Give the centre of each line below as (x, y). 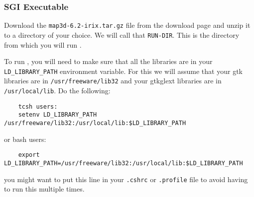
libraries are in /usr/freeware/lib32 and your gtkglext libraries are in (113, 81)
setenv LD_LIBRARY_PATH (58, 115)
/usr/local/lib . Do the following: (57, 91)
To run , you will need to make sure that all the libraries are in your (108, 61)
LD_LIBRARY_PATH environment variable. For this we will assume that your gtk (123, 71)
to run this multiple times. (44, 189)
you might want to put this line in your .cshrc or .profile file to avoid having (126, 179)
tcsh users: (38, 106)
